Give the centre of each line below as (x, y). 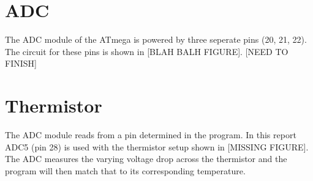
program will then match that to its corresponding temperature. (125, 170)
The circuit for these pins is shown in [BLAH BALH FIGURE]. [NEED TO (147, 51)
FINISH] (21, 63)
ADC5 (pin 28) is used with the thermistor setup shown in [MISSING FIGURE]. (157, 146)
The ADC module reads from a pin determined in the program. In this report (151, 135)
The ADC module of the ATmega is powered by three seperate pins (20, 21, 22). (156, 39)
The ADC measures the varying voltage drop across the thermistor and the (146, 159)
